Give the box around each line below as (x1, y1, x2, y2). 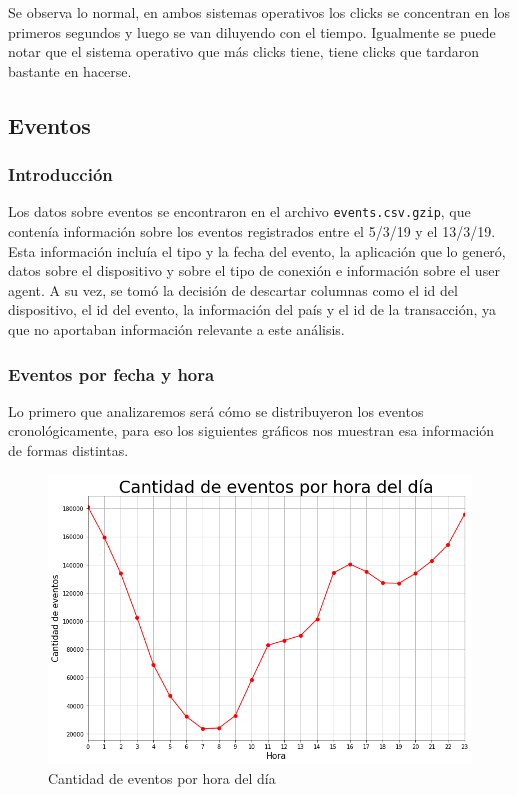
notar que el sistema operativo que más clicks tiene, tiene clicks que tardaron (8, 41, 480, 62)
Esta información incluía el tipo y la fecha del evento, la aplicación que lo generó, (8, 240, 506, 261)
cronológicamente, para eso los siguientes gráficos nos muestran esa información (8, 420, 495, 441)
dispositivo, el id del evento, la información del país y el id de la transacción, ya (8, 299, 497, 320)
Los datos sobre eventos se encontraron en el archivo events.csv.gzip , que (8, 201, 471, 222)
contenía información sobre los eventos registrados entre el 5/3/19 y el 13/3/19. (8, 221, 496, 242)
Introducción (8, 162, 113, 187)
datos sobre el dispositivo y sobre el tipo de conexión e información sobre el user (8, 260, 500, 281)
